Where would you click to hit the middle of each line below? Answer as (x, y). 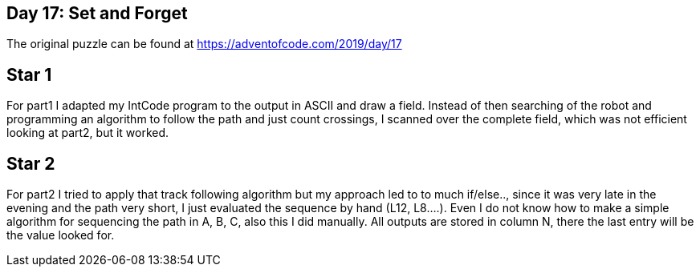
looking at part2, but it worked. (88, 133)
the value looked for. (61, 235)
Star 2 (31, 163)
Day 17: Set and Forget (97, 13)
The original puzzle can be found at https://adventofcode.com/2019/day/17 (204, 44)
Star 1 (29, 74)
